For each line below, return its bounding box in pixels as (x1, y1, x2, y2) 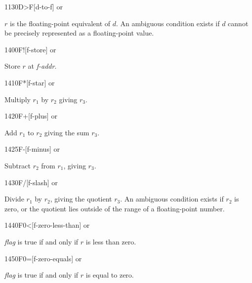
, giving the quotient (50, 194, 112, 204)
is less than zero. (85, 236, 136, 246)
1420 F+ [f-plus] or (4, 111, 57, 121)
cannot (228, 18, 249, 28)
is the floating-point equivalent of (9, 18, 111, 28)
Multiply (4, 94, 31, 104)
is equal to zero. (85, 270, 134, 280)
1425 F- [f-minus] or (4, 144, 60, 154)
